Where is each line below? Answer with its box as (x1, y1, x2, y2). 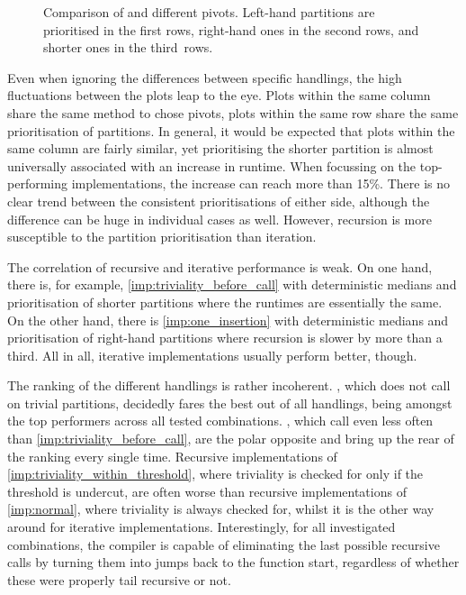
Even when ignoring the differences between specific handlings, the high (7, 68, 402, 87)
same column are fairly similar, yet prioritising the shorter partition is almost (7, 139, 434, 158)
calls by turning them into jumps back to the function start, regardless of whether (7, 553, 460, 572)
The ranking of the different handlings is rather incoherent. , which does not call (7, 376, 451, 395)
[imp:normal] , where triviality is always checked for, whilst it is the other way (7, 499, 435, 518)
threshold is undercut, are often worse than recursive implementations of (7, 481, 407, 500)
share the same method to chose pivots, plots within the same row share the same (7, 103, 459, 122)
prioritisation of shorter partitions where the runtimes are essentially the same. (7, 292, 443, 311)
